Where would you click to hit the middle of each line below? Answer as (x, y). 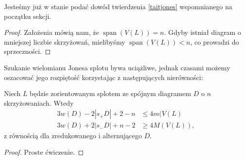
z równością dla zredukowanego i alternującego (73, 136)
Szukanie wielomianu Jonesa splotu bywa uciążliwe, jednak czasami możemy (117, 67)
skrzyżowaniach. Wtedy (39, 103)
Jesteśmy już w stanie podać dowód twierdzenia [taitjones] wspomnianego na (118, 6)
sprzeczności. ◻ (27, 51)
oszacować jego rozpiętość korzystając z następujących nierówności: (104, 77)
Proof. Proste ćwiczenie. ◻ (44, 152)
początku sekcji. (28, 16)
